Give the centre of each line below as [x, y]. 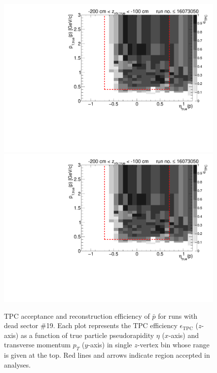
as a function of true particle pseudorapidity [87, 335]
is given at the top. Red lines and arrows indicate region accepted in [107, 355]
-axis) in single [110, 345]
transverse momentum [37, 345]
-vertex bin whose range [173, 345]
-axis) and [184, 335]
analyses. [18, 364]
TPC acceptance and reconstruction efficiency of [77, 316]
